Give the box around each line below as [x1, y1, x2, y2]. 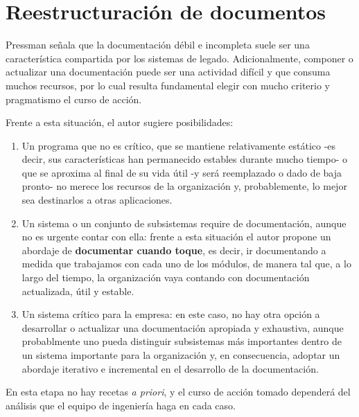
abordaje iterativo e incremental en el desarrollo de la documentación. [21, 361, 319, 375]
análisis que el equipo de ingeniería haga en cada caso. [6, 398, 236, 412]
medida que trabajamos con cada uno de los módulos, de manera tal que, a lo [21, 256, 351, 271]
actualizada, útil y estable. [21, 283, 134, 298]
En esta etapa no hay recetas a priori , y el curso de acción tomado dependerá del [6, 384, 351, 399]
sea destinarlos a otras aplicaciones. [21, 193, 173, 207]
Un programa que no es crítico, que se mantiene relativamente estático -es [21, 138, 336, 152]
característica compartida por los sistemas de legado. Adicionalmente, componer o [6, 51, 353, 65]
